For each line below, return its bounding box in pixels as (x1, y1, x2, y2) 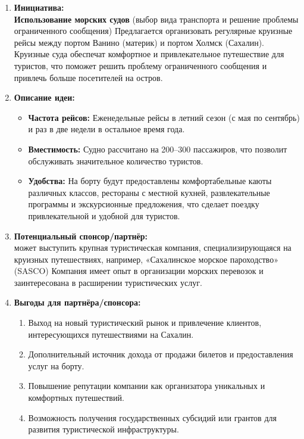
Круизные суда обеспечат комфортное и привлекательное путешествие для (14, 48, 284, 60)
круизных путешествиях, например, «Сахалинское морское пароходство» (14, 253, 278, 265)
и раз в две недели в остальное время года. (28, 123, 185, 135)
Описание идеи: (14, 91, 75, 104)
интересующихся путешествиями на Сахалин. (28, 328, 194, 340)
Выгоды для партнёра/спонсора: (14, 296, 141, 309)
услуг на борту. (28, 359, 84, 372)
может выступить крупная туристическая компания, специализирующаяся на (14, 241, 292, 254)
